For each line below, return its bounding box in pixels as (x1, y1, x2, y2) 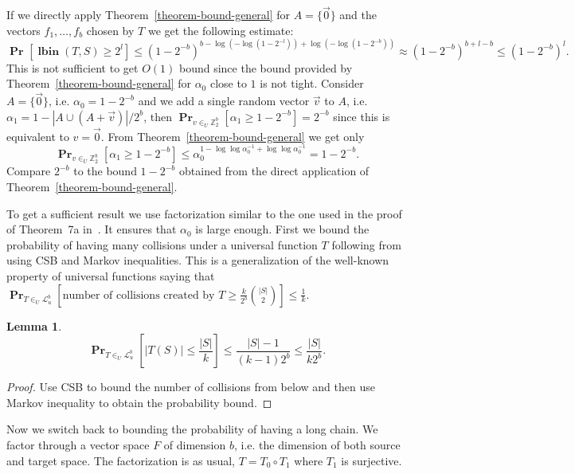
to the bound (73, 163, 137, 179)
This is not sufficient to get (6, 59, 139, 76)
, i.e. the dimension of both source (233, 436, 401, 452)
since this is (333, 108, 390, 124)
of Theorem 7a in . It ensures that (6, 221, 177, 237)
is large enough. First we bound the (195, 221, 370, 237)
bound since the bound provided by (178, 59, 353, 76)
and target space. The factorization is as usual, (6, 452, 235, 468)
